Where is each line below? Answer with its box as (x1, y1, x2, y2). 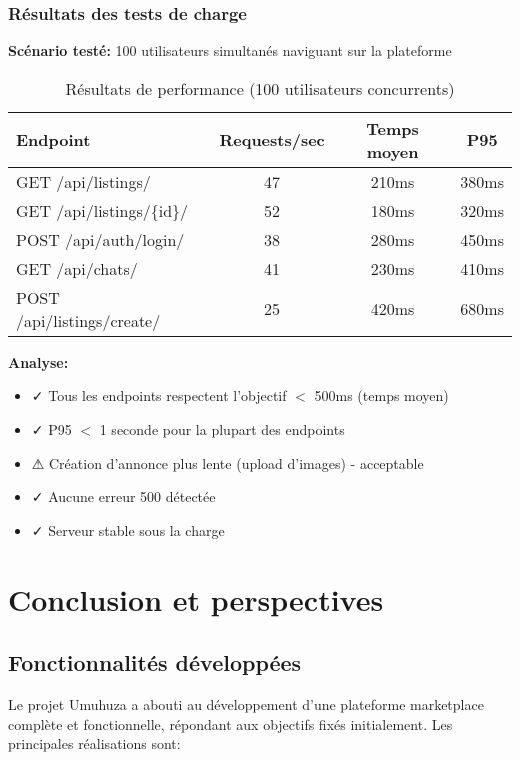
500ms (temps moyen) (314, 385, 449, 406)
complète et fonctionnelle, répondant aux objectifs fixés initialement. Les (8, 713, 453, 734)
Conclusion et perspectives (8, 578, 384, 619)
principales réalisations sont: (8, 733, 181, 754)
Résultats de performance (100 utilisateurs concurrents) (65, 76, 455, 100)
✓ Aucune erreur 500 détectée (31, 486, 216, 507)
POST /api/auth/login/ (16, 227, 185, 251)
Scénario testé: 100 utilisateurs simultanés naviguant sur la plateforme (8, 40, 452, 61)
